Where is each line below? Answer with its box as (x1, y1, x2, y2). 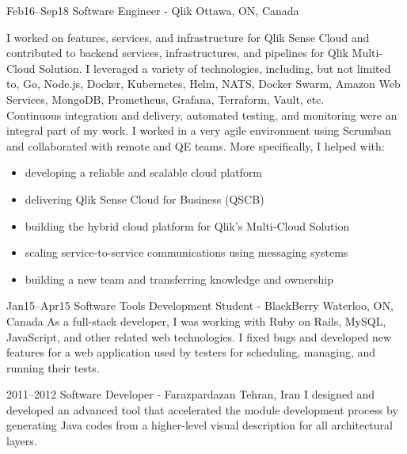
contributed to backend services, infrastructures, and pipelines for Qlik (6, 44, 348, 61)
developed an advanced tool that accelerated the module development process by (6, 401, 398, 418)
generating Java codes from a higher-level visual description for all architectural (6, 417, 393, 433)
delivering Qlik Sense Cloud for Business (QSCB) (25, 190, 264, 207)
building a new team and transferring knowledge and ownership (25, 270, 334, 287)
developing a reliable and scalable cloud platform (25, 164, 263, 181)
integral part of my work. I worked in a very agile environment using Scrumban (6, 122, 392, 139)
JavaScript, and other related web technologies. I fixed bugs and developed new (6, 328, 392, 345)
